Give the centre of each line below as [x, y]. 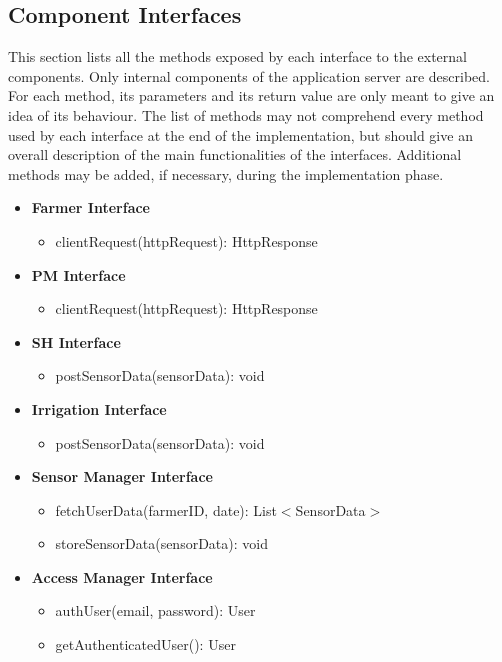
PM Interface [78, 274]
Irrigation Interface [99, 408]
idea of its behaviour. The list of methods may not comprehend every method [246, 114]
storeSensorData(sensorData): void [161, 543]
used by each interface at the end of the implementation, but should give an [240, 134]
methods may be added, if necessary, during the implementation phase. [226, 173]
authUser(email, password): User [155, 610]
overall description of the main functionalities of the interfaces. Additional [235, 154]
